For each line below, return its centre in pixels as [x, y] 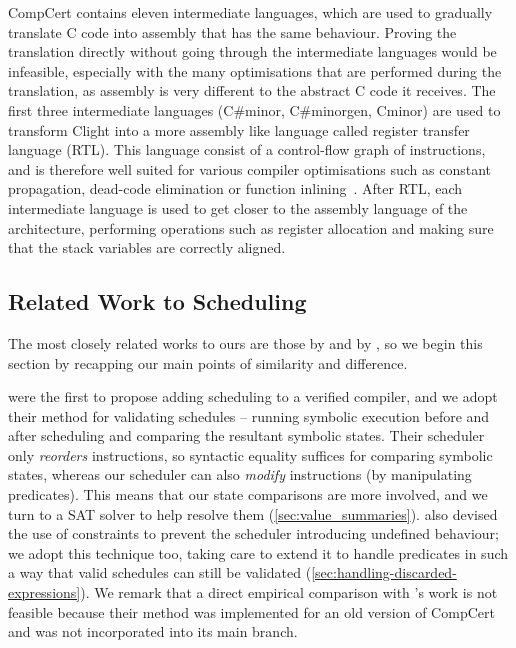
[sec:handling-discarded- [384, 572]
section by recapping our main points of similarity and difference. [208, 362]
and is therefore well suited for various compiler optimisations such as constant [250, 168]
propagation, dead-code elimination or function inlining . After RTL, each [235, 188]
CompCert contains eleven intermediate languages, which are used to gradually [250, 12]
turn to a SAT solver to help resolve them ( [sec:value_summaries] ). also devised [253, 513]
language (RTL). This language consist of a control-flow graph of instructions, [247, 149]
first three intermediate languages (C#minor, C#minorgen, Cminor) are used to [254, 109]
